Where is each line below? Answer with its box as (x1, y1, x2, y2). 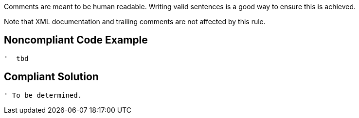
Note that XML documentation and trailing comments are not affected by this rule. (4, 17, 266, 26)
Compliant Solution (4, 71, 99, 83)
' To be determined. (4, 91, 82, 99)
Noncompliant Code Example (4, 34, 148, 46)
